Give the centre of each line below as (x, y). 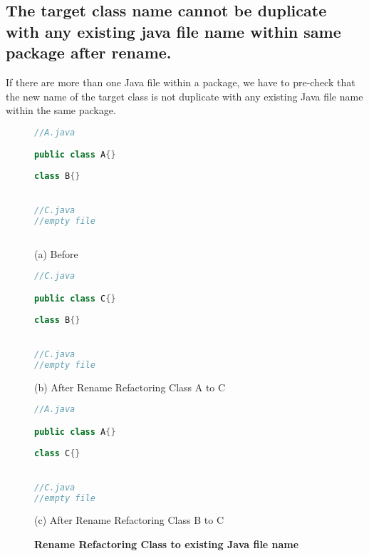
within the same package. (61, 110)
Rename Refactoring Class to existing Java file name (167, 544)
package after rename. (89, 52)
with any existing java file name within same (173, 31)
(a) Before (56, 253)
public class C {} (75, 298)
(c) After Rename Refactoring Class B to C (129, 520)
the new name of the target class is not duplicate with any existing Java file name (184, 96)
